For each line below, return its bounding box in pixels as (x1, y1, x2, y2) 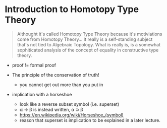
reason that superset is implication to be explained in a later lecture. (19, 117, 161, 123)
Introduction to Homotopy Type (5, 4, 139, 15)
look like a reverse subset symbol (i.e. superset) (19, 101, 120, 107)
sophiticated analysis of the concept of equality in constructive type (17, 47, 159, 53)
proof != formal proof (12, 62, 57, 68)
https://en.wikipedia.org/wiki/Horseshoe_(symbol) (19, 112, 124, 118)
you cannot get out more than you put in (19, 82, 103, 88)
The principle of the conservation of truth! (12, 72, 99, 78)
